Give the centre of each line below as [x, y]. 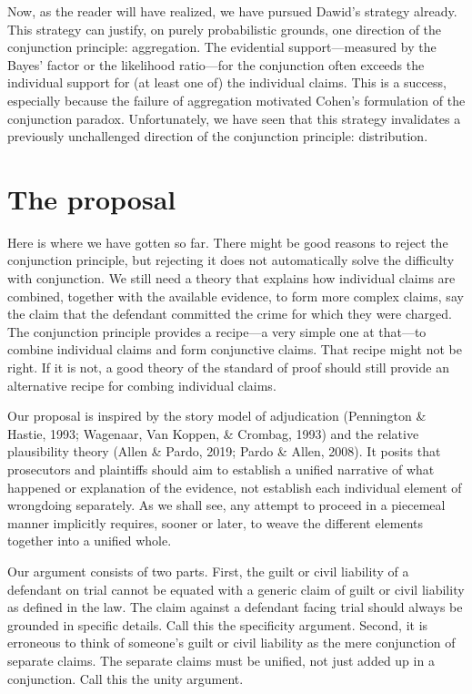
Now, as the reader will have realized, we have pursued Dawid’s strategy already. [232, 11]
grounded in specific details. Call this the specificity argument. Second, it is [218, 624]
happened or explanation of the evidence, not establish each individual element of [235, 487]
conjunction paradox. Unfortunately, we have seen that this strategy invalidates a [234, 118]
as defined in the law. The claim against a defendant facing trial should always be [235, 607]
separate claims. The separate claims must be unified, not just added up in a [221, 660]
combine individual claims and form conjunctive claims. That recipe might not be [235, 349]
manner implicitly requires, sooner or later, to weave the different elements [216, 522]
